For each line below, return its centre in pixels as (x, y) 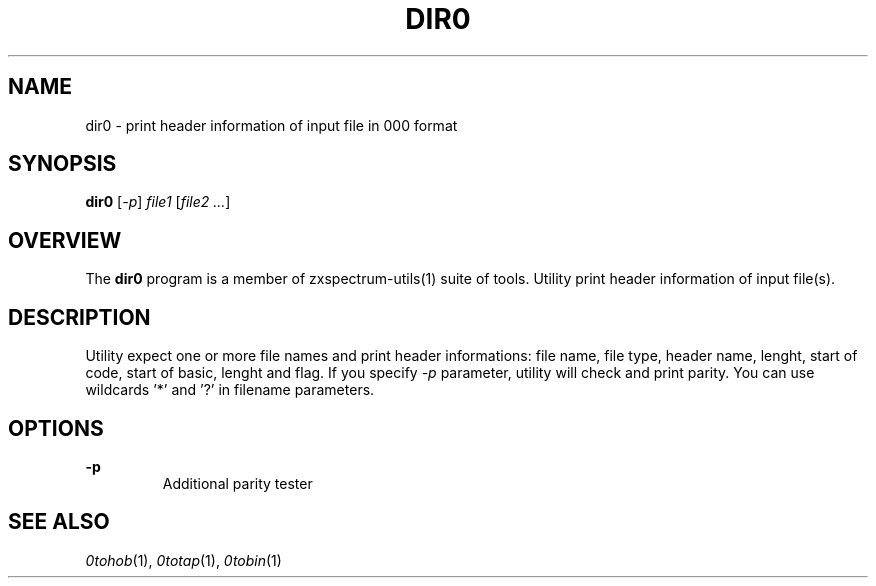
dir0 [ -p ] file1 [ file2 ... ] (158, 202)
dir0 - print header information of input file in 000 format (271, 125)
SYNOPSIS (62, 164)
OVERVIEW (65, 240)
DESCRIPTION (79, 317)
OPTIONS (56, 428)
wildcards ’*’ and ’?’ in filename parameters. (230, 390)
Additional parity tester (237, 483)
